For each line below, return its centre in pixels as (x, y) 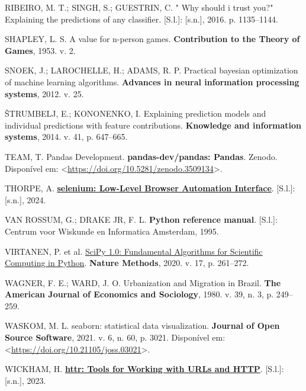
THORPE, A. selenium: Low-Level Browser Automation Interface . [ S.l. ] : (150, 188)
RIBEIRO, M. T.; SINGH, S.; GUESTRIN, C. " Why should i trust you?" (139, 7)
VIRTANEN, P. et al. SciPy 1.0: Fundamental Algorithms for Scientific (134, 251)
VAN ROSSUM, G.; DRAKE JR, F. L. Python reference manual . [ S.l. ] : (141, 219)
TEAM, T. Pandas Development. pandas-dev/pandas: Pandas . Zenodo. (141, 156)
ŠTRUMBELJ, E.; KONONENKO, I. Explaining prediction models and (136, 113)
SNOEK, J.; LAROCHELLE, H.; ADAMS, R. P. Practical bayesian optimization (152, 70)
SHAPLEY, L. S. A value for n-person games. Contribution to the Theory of (152, 39)
